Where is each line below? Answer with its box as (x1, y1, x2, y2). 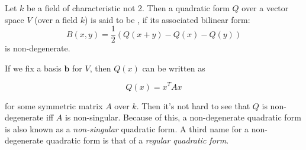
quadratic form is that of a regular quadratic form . (46, 134, 229, 146)
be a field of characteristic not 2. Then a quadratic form (27, 2, 230, 14)
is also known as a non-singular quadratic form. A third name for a (5, 122, 249, 135)
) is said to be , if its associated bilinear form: (84, 13, 250, 25)
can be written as (142, 61, 205, 74)
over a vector (241, 2, 289, 14)
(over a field (34, 13, 78, 25)
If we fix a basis (5, 61, 62, 74)
